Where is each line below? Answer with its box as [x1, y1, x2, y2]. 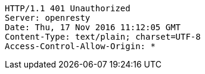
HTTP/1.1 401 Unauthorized [5, 4, 131, 13]
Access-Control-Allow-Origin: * [5, 41, 156, 51]
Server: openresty [5, 13, 91, 22]
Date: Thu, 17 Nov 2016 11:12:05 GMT [5, 22, 181, 32]
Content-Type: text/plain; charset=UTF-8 [5, 32, 201, 41]
